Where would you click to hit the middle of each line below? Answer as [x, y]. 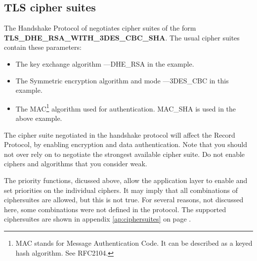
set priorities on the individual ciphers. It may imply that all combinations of [121, 190]
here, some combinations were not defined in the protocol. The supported [115, 209]
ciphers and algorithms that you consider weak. [76, 164]
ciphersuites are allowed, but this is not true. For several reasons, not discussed [124, 200]
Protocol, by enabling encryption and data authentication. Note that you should [126, 144]
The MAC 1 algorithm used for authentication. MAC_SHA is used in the [126, 108]
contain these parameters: [43, 47]
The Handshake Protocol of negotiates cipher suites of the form [100, 28]
